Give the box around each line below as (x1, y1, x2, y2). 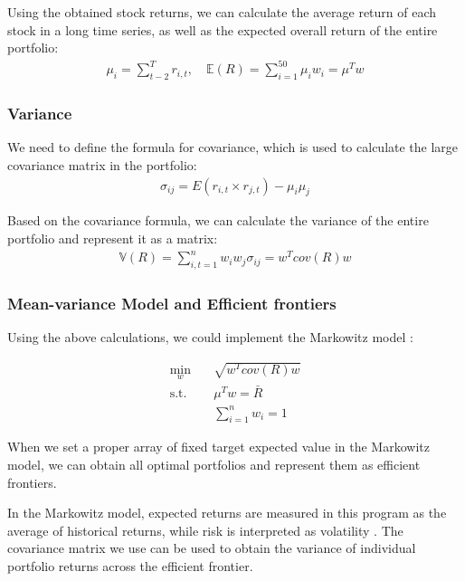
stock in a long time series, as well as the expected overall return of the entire (7, 20, 438, 39)
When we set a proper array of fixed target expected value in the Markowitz (7, 437, 430, 456)
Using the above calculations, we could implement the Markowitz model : (7, 328, 413, 347)
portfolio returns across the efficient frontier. (7, 556, 253, 575)
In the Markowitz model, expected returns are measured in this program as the (7, 503, 447, 522)
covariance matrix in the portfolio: (7, 155, 197, 174)
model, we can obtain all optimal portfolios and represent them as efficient (7, 454, 421, 473)
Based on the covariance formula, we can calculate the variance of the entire (7, 211, 429, 230)
